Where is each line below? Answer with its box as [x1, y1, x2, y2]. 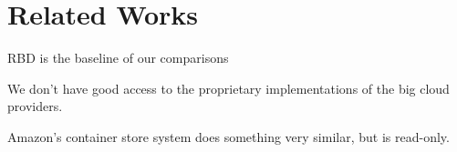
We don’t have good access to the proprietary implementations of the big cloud [7, 78, 450, 97]
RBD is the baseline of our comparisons [7, 48, 229, 67]
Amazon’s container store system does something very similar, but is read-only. [7, 127, 450, 146]
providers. [7, 96, 63, 116]
